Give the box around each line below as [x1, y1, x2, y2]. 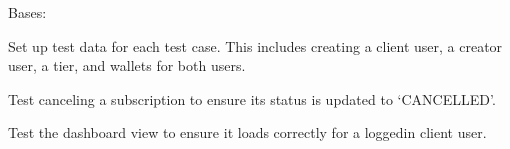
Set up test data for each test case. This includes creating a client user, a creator [8, 35, 503, 56]
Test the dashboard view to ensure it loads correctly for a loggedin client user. [8, 122, 487, 143]
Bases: [8, 2, 47, 22]
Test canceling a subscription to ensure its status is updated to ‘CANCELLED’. [8, 88, 496, 109]
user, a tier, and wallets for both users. [8, 55, 246, 76]
